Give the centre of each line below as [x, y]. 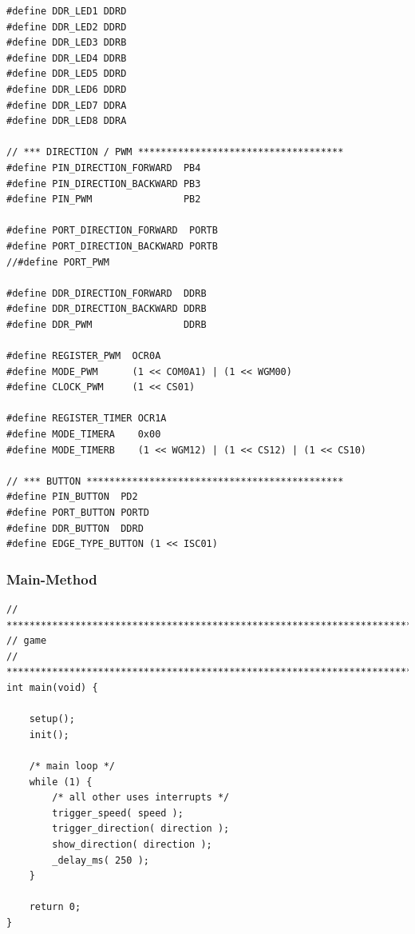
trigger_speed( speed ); [118, 813]
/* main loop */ [72, 766]
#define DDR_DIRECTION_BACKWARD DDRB [107, 309]
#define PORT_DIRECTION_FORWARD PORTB [112, 231]
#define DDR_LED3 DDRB [67, 43]
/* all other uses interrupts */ [141, 798]
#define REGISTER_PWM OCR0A [84, 356]
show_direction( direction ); [132, 844]
